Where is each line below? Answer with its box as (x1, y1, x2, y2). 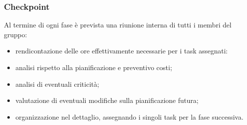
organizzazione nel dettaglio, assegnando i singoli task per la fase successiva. (15, 111, 244, 122)
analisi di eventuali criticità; (15, 78, 99, 89)
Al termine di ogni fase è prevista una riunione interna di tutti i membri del (4, 20, 232, 30)
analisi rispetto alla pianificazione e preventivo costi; (15, 62, 172, 72)
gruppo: (4, 29, 27, 39)
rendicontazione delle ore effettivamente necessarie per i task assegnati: (15, 46, 228, 56)
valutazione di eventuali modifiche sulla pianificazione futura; (15, 95, 199, 105)
